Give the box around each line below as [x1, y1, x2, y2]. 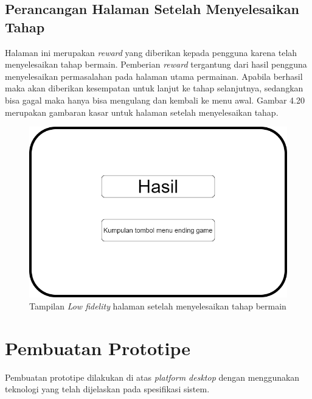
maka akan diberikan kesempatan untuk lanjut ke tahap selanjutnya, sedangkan [5, 82, 303, 94]
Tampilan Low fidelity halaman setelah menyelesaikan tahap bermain [29, 299, 286, 312]
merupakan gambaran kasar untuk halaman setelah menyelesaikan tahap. [5, 105, 279, 118]
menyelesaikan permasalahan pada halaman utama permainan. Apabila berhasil [5, 69, 303, 82]
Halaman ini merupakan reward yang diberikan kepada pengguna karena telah [5, 46, 297, 58]
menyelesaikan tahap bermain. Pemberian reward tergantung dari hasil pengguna [5, 58, 307, 71]
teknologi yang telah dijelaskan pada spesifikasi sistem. [5, 383, 210, 395]
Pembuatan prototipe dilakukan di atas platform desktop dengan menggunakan [5, 370, 300, 383]
